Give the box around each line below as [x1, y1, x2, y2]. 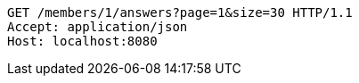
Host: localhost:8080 [7, 34, 158, 48]
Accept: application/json [7, 20, 188, 34]
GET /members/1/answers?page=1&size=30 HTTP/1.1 [7, 5, 353, 20]
